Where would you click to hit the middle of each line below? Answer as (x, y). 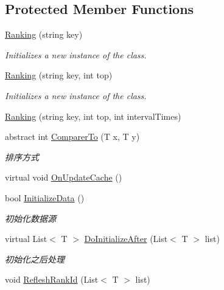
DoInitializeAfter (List (126, 239)
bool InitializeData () (45, 197)
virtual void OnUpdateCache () (64, 177)
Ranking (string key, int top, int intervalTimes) (93, 116)
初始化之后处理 (35, 259)
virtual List (26, 239)
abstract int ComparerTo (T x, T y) (72, 136)
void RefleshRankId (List (52, 279)
